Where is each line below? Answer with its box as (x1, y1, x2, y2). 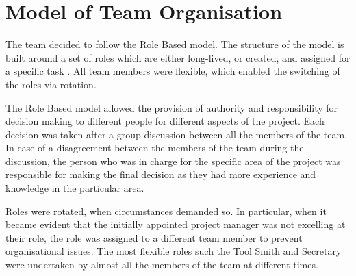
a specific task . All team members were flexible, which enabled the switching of (5, 64, 340, 78)
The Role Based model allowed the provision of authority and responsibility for (5, 100, 338, 114)
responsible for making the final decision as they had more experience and (5, 167, 316, 181)
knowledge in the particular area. (5, 181, 144, 195)
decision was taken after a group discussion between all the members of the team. (5, 127, 348, 141)
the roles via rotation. (5, 77, 97, 91)
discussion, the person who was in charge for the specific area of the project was (5, 153, 341, 168)
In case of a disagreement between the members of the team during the (5, 140, 304, 155)
